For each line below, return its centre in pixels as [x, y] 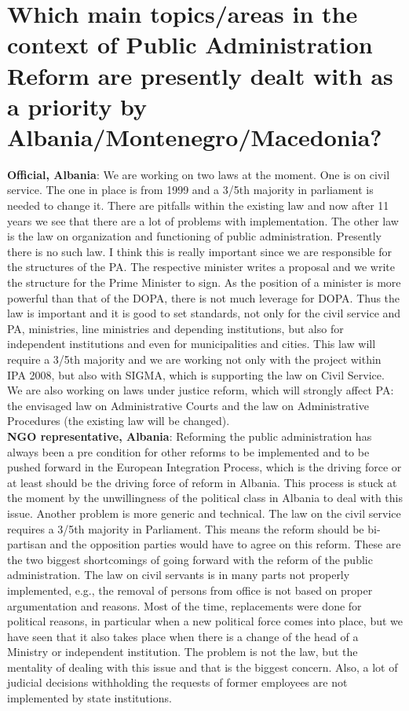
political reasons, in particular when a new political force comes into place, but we [205, 621]
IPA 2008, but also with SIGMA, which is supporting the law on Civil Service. [196, 374]
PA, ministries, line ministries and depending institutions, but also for [175, 328]
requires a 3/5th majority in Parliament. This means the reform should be [186, 528]
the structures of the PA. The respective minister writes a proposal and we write [201, 267]
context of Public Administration [190, 44]
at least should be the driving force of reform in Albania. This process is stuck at [202, 482]
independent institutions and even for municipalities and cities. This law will [192, 344]
